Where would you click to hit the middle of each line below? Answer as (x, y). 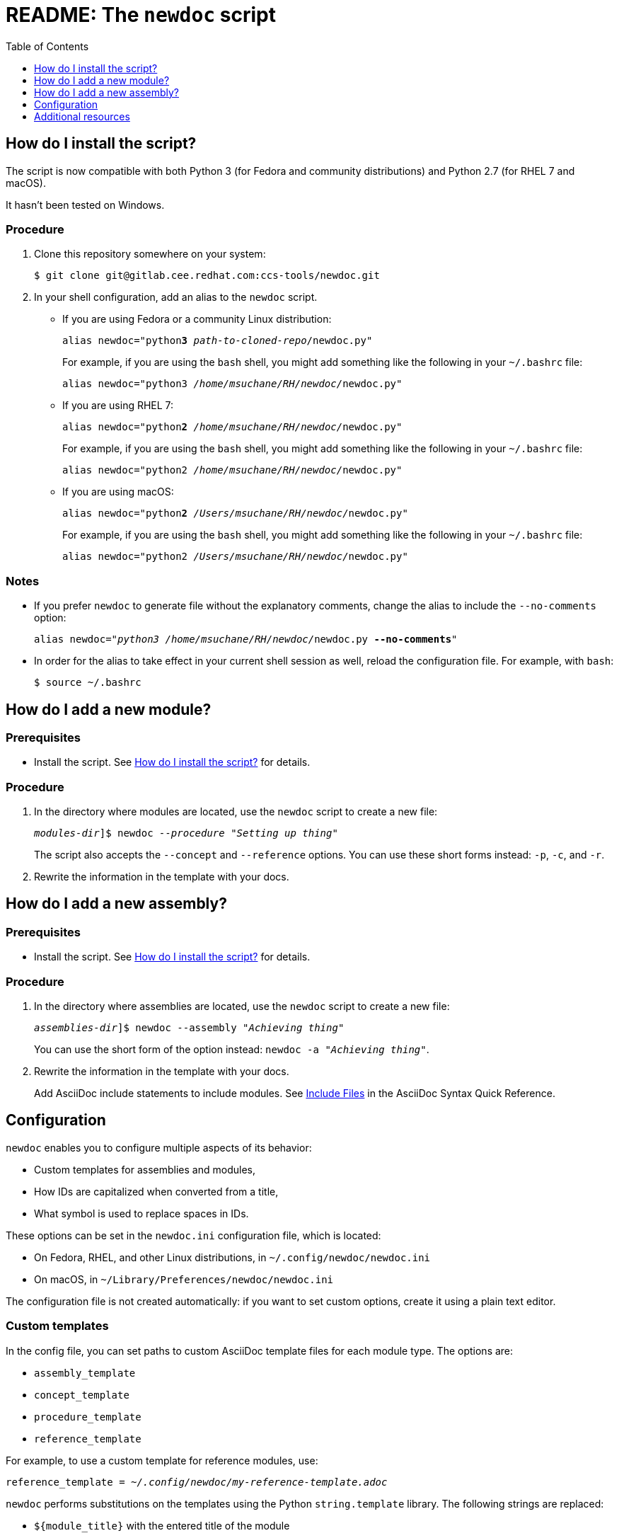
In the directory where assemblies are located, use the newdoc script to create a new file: (242, 1006)
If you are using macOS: (118, 492)
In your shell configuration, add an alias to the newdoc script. (176, 297)
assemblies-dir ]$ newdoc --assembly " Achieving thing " (189, 1028)
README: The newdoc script (141, 15)
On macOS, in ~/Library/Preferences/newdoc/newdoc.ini (184, 1279)
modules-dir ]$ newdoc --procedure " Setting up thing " (186, 833)
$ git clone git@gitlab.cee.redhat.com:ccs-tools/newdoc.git (207, 276)
